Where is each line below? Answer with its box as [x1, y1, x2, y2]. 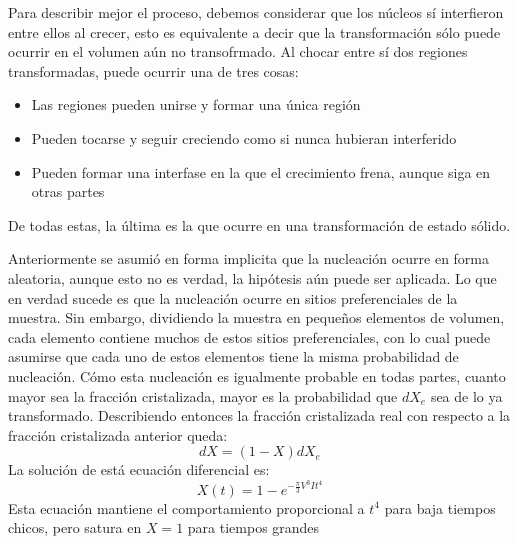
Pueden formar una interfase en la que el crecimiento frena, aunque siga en [31, 161, 491, 182]
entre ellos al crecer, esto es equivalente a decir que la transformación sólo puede [8, 21, 501, 42]
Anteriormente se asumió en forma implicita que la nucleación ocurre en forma [8, 248, 490, 269]
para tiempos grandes [187, 517, 320, 538]
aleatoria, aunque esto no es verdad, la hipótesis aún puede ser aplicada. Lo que [8, 267, 497, 288]
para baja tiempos [384, 497, 496, 518]
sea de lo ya [430, 385, 503, 406]
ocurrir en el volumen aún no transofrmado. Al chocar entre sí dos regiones [8, 41, 468, 62]
